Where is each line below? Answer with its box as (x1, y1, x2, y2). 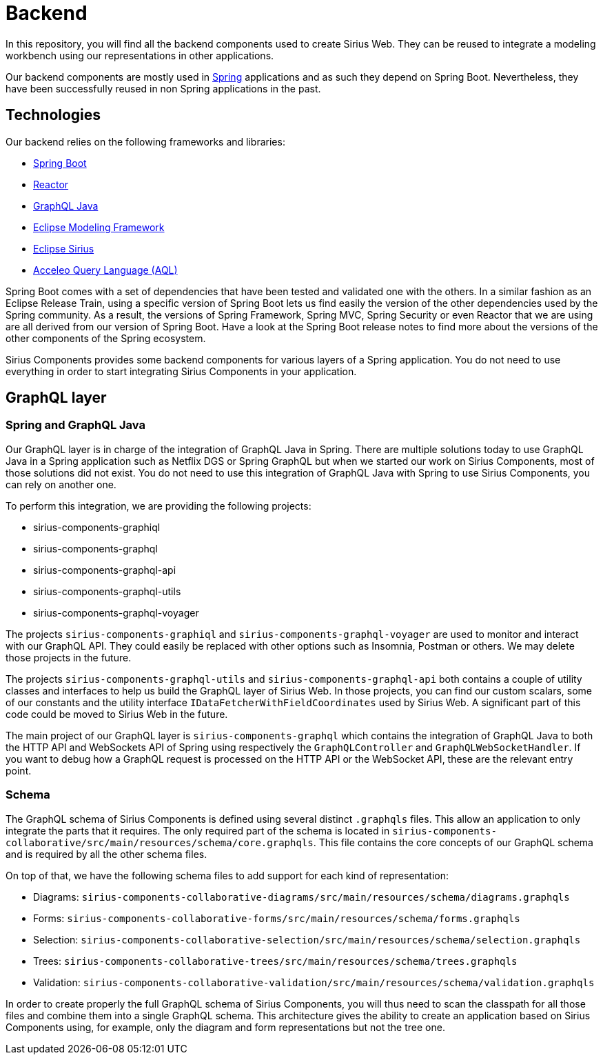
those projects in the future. (6, 651, 132, 663)
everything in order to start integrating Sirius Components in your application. (6, 365, 357, 377)
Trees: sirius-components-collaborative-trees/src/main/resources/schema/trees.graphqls (33, 954, 518, 967)
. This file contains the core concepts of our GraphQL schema (313, 836, 593, 848)
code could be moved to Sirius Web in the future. (6, 708, 228, 720)
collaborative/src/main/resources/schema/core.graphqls (6, 837, 314, 848)
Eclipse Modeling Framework (33, 221, 165, 233)
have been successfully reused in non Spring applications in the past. (6, 82, 321, 94)
